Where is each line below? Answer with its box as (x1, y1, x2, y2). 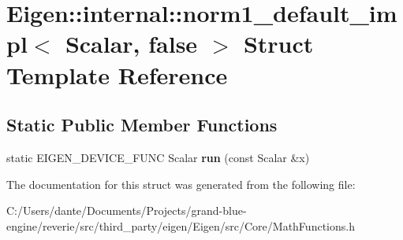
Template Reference (6, 58, 228, 90)
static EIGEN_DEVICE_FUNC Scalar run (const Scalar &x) (6, 149, 310, 165)
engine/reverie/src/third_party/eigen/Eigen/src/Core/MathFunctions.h (6, 217, 355, 234)
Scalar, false (65, 28, 198, 60)
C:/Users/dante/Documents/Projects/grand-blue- (6, 202, 247, 219)
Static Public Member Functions (6, 113, 278, 137)
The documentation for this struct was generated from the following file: (6, 175, 356, 192)
